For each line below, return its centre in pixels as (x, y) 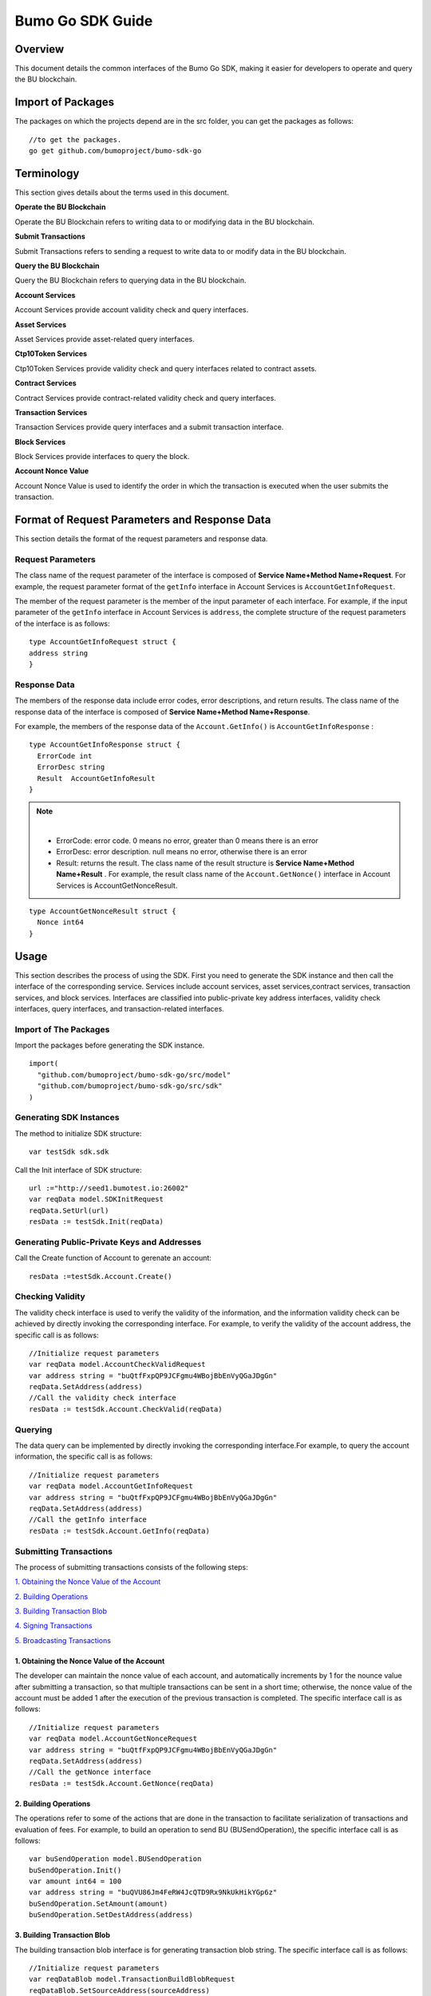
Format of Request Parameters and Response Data (143, 520)
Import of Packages (65, 103)
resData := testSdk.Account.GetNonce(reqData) (122, 1783)
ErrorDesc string (71, 767)
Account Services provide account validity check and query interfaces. (132, 310)
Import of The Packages (62, 1029)
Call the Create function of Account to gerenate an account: (113, 1258)
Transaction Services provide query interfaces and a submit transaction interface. (149, 427)
